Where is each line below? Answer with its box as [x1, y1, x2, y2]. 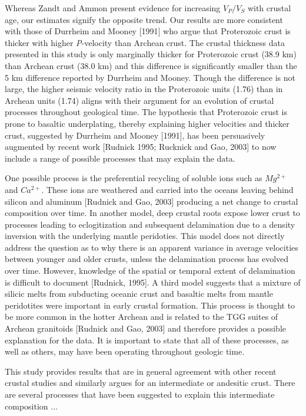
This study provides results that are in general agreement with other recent [5, 365, 277, 377]
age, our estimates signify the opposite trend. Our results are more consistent [5, 13, 283, 25]
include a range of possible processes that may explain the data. [5, 152, 235, 164]
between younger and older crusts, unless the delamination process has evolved [5, 253, 289, 265]
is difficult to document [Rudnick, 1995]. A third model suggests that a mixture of [5, 276, 301, 288]
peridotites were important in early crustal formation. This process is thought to [5, 299, 295, 311]
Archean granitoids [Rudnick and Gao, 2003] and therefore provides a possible [5, 322, 286, 335]
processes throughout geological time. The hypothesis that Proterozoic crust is [5, 106, 288, 118]
